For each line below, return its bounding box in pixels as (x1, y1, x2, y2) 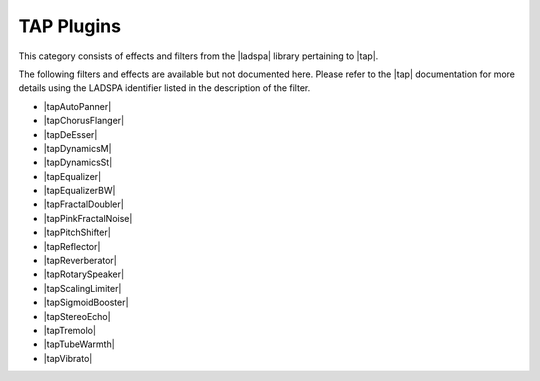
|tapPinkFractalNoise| (43, 212, 133, 224)
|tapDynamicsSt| (43, 156, 113, 169)
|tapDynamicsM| (43, 142, 112, 154)
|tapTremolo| (43, 324, 97, 336)
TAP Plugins (18, 15, 122, 37)
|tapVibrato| (43, 352, 93, 364)
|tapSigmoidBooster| (43, 296, 129, 309)
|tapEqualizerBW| (43, 185, 116, 197)
